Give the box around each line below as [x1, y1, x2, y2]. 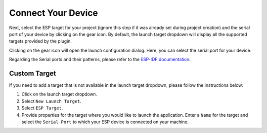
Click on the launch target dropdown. [21, 91, 97, 97]
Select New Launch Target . [21, 98, 82, 104]
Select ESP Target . [21, 105, 63, 111]
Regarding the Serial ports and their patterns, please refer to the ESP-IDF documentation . [9, 57, 191, 63]
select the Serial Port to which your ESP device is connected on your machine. [21, 119, 189, 125]
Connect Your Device [9, 7, 98, 18]
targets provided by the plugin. [9, 38, 72, 44]
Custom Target [9, 69, 56, 77]
